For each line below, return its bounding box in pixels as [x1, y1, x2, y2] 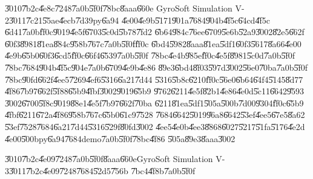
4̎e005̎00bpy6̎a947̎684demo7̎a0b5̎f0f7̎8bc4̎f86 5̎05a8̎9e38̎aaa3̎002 [5, 132, 236, 145]
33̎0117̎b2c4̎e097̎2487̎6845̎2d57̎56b [5, 164, 128, 177]
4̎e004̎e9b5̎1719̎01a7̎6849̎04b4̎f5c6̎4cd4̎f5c [121, 13, 270, 26]
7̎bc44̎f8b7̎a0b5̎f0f [131, 164, 196, 177]
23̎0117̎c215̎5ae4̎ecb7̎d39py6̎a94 [5, 13, 119, 26]
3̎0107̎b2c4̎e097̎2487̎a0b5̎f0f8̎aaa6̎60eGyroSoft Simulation [5, 152, 213, 165]
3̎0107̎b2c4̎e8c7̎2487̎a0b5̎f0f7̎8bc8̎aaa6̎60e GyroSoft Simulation [5, 2, 232, 14]
